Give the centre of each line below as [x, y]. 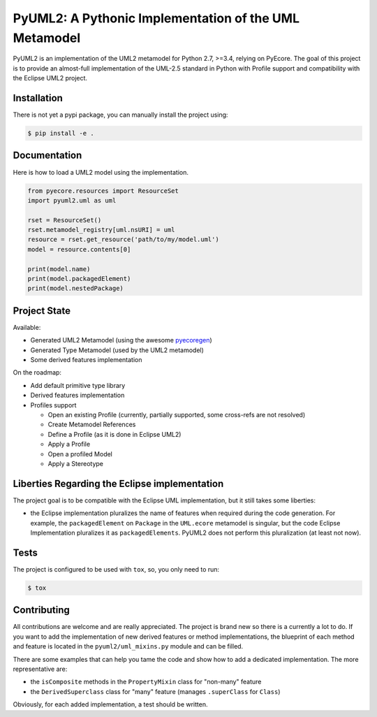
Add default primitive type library [78, 385]
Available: [27, 327]
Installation [38, 98]
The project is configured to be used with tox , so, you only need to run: [116, 569]
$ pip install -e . [61, 133]
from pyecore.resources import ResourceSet [103, 191]
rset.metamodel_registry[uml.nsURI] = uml [101, 230]
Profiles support [53, 405]
